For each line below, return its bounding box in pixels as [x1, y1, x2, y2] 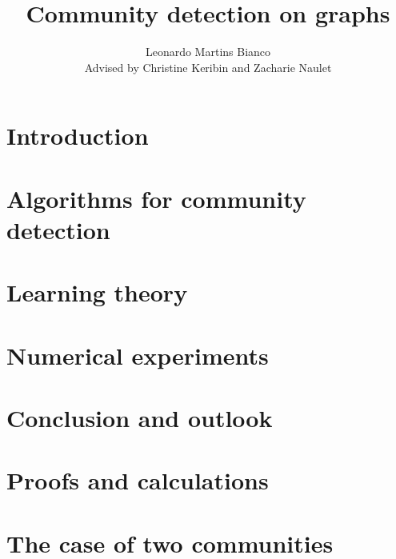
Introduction [6, 119, 149, 152]
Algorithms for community [6, 182, 306, 214]
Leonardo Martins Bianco [145, 43, 271, 60]
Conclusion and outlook [6, 401, 273, 433]
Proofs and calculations [6, 464, 269, 497]
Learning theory [6, 276, 188, 309]
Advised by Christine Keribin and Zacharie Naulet [84, 58, 332, 75]
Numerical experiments [6, 338, 269, 371]
